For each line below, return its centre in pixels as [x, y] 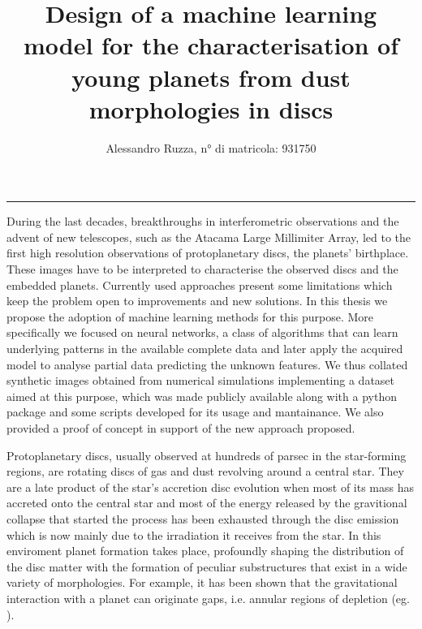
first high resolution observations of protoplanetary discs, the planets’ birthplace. [208, 253]
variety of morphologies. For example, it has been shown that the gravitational [202, 582]
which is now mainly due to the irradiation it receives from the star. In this [194, 534]
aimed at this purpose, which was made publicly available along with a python [202, 396]
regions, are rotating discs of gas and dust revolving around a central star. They [205, 471]
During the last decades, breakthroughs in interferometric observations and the [203, 221]
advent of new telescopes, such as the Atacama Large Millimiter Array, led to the [209, 237]
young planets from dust [211, 77]
